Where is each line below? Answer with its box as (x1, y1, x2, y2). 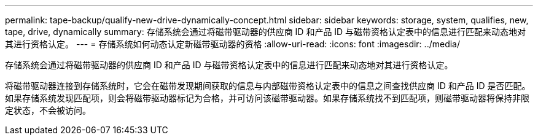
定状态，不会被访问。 (5, 105, 91, 115)
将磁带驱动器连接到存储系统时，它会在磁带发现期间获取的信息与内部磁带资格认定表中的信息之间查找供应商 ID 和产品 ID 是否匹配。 (5, 80, 531, 91)
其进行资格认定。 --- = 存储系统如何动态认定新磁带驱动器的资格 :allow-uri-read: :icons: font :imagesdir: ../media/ (5, 39, 461, 49)
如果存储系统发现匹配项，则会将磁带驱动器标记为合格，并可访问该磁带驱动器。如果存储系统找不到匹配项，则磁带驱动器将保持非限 (5, 93, 529, 103)
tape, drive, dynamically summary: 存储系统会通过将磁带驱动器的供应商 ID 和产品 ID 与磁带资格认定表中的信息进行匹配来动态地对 (5, 26, 526, 37)
